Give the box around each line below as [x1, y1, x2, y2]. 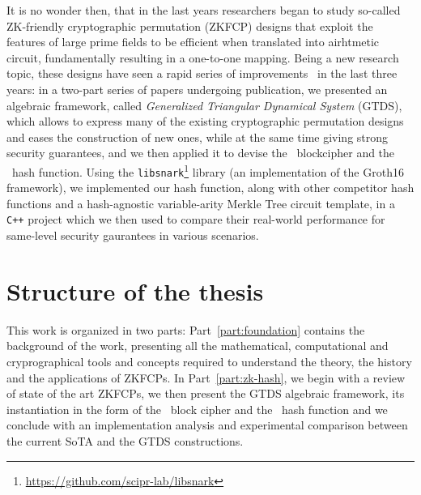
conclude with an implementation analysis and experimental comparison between [6, 416, 408, 433]
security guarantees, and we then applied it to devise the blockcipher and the [6, 144, 395, 161]
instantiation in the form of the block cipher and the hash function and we [6, 400, 388, 417]
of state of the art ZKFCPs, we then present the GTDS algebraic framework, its [6, 385, 405, 402]
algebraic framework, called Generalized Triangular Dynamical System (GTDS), [6, 96, 402, 113]
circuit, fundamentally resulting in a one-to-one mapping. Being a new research [6, 49, 399, 66]
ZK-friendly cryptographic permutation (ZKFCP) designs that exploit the [6, 17, 373, 34]
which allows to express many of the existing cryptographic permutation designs [6, 113, 404, 130]
